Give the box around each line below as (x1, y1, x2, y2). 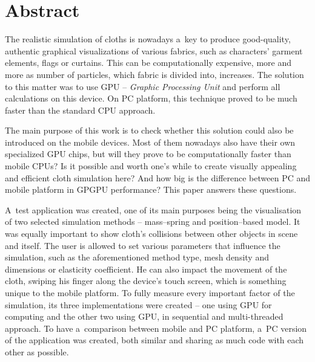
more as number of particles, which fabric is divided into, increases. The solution (5, 68, 304, 80)
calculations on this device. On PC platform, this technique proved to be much (5, 92, 297, 105)
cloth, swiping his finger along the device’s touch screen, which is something (5, 274, 287, 287)
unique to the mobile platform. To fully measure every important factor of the (5, 286, 295, 299)
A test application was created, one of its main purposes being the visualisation (5, 203, 302, 216)
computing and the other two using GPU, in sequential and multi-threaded (5, 310, 283, 323)
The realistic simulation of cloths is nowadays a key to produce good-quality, (5, 33, 291, 45)
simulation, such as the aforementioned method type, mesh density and (5, 251, 269, 263)
